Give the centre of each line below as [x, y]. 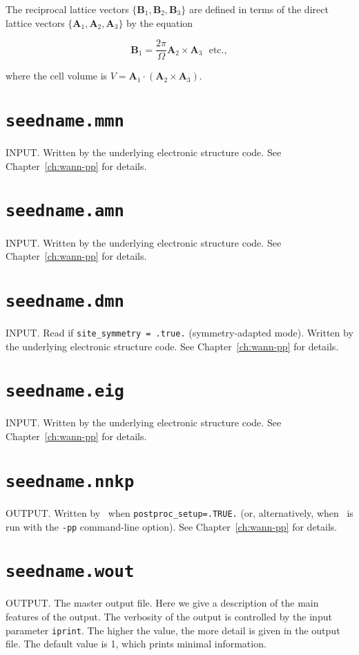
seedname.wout [70, 572]
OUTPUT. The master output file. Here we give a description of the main [162, 603]
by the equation [160, 22]
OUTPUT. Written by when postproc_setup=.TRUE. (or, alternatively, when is [179, 512]
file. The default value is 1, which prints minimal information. [136, 644]
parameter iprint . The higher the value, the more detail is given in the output [173, 630]
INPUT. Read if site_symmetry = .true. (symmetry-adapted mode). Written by [179, 332]
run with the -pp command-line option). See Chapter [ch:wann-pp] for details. [172, 526]
